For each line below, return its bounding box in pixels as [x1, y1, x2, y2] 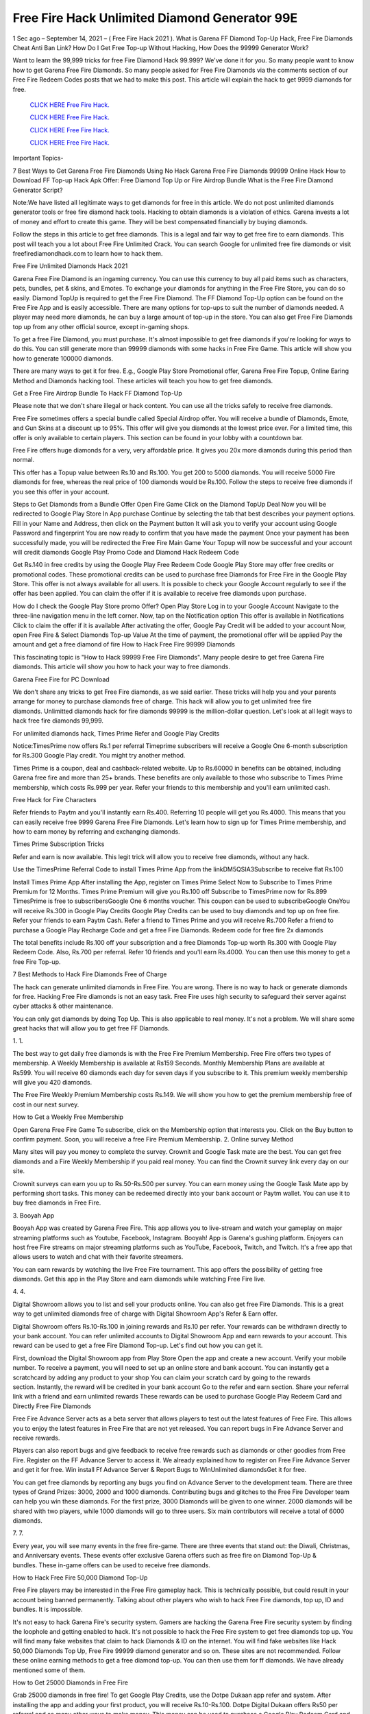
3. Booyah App [12, 1211, 55, 1220]
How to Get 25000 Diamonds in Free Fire [12, 1678, 128, 1687]
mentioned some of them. [12, 1666, 86, 1674]
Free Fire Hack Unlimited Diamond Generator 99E [12, 10, 298, 25]
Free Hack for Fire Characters [12, 795, 97, 804]
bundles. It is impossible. [12, 1605, 83, 1614]
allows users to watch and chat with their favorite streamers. [12, 1253, 184, 1261]
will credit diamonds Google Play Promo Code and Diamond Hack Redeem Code [12, 548, 240, 556]
